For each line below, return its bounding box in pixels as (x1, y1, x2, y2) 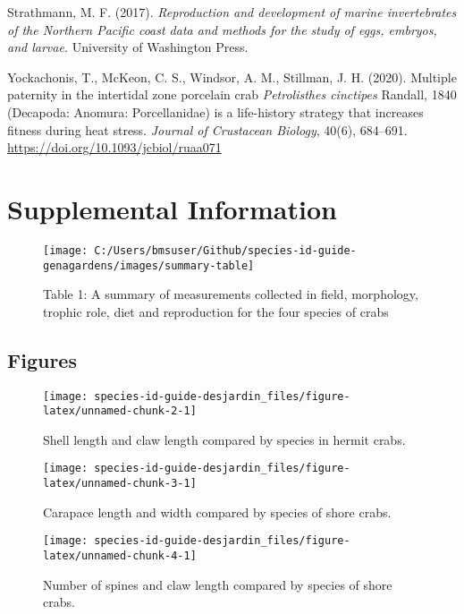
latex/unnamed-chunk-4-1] (43, 550, 197, 563)
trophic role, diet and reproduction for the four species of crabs (43, 302, 389, 320)
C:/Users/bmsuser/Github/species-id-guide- (94, 243, 357, 257)
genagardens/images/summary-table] (43, 259, 255, 272)
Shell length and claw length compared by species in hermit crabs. (43, 430, 406, 448)
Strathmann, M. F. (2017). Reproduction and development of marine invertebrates (7, 3, 457, 21)
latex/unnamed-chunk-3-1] (43, 477, 197, 490)
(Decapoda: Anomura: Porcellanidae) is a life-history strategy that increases (7, 102, 424, 121)
